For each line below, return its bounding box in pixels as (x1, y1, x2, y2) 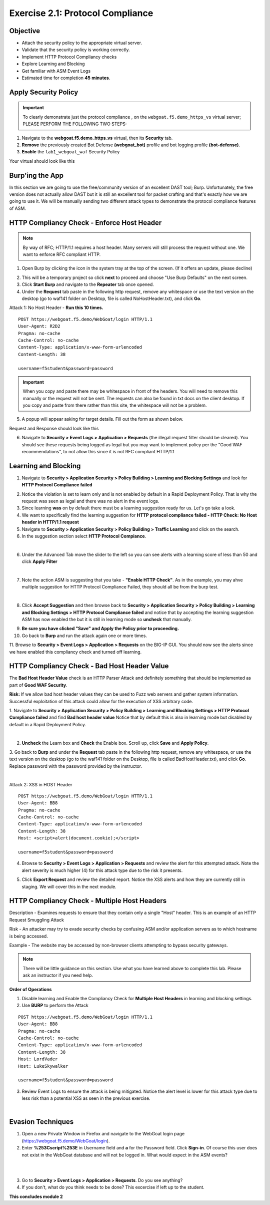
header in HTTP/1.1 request (21, 519, 79, 525)
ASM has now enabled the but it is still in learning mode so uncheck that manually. (21, 616, 192, 622)
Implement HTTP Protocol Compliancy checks (21, 54, 117, 60)
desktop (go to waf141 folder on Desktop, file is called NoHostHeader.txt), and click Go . (21, 295, 202, 302)
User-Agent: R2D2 (18, 324, 60, 329)
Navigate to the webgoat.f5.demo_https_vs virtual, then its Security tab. (21, 135, 173, 141)
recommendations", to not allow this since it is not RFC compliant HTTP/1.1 (21, 449, 174, 455)
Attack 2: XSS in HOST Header (9, 781, 72, 787)
